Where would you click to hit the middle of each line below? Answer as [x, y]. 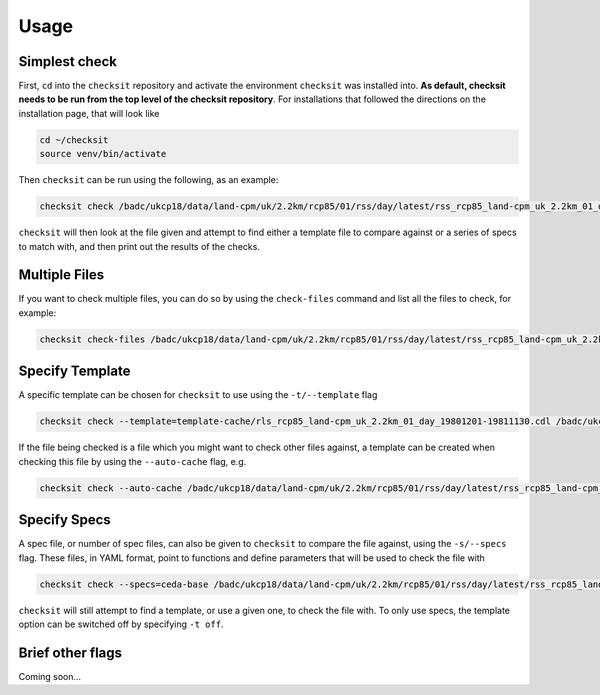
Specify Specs [65, 520]
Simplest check [67, 61]
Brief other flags [70, 652]
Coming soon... [50, 676]
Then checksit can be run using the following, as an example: [148, 180]
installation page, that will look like [89, 113]
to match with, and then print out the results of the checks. [139, 246]
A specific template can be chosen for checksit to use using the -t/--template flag [198, 395]
